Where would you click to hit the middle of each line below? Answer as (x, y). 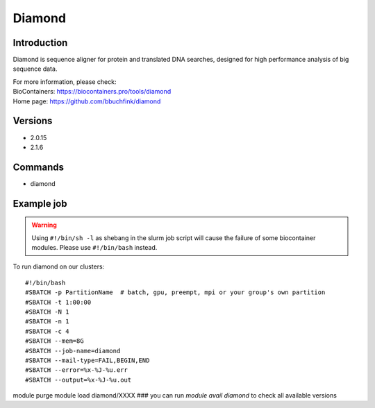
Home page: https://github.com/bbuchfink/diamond (87, 101)
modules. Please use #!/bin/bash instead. (94, 248)
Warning (44, 225)
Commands (39, 167)
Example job (40, 204)
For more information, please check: (65, 82)
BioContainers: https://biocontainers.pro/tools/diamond (92, 92)
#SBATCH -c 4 (47, 331)
